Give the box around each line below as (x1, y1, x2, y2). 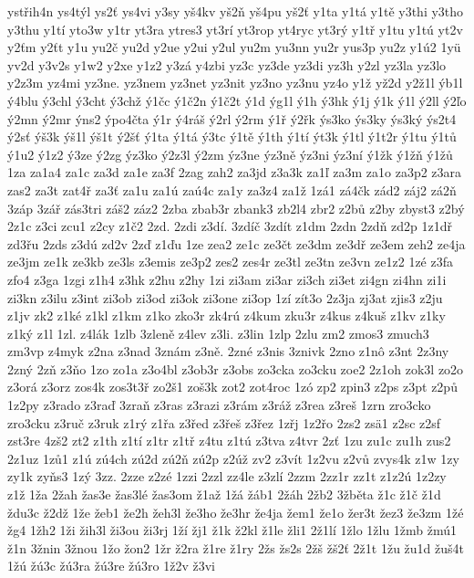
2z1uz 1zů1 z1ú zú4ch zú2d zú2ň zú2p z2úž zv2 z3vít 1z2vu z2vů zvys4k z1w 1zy (7, 448, 459, 468)
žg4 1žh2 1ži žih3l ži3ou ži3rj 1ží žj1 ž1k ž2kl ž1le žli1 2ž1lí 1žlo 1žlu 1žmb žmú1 (7, 520, 458, 540)
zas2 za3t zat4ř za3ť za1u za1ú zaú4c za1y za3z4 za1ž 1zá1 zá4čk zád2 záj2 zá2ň (7, 180, 457, 199)
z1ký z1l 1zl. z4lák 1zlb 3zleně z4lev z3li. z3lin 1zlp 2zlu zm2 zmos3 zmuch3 (7, 323, 429, 342)
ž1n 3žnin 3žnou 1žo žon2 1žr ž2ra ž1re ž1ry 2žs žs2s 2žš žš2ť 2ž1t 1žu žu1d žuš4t (7, 538, 464, 557)
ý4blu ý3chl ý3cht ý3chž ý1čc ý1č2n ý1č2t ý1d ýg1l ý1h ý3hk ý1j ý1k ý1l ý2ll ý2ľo (7, 90, 467, 110)
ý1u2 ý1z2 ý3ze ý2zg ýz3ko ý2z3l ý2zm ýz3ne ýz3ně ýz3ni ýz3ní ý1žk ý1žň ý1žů (7, 144, 453, 163)
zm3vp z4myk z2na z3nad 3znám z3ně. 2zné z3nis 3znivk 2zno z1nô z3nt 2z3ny (7, 342, 449, 361)
